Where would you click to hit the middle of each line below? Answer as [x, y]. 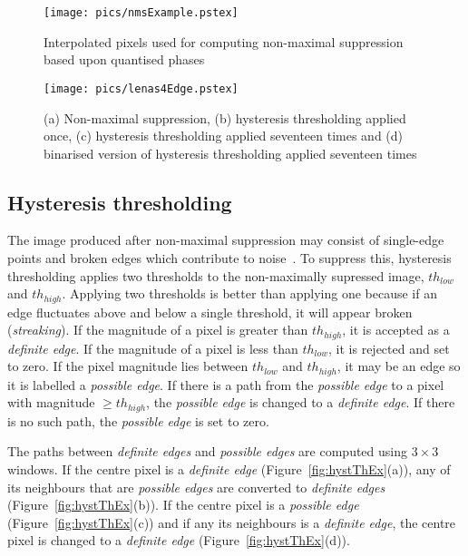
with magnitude [51, 402]
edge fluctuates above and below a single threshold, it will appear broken [210, 312]
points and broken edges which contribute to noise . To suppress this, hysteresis [229, 258]
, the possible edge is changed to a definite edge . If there [301, 402]
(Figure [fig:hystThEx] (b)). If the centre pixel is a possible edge [183, 505]
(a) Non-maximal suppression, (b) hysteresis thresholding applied [225, 117]
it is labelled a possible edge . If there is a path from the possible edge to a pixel [226, 384]
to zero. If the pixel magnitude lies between [128, 366]
